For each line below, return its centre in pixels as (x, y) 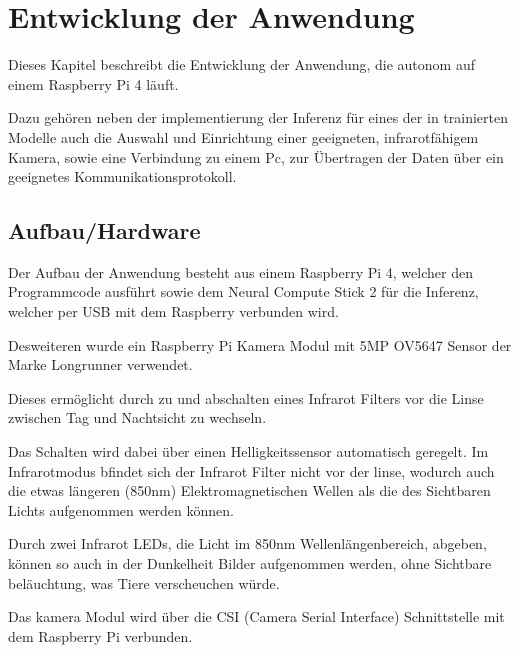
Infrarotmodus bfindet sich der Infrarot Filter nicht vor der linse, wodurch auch (251, 470)
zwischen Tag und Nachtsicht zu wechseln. (137, 417)
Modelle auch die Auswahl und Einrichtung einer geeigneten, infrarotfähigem (243, 136)
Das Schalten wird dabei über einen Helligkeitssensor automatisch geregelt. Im (248, 451)
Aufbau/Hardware (104, 230)
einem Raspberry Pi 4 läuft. (93, 83)
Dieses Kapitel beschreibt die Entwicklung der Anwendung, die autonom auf (241, 64)
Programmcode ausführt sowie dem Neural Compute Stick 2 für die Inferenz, (243, 291)
